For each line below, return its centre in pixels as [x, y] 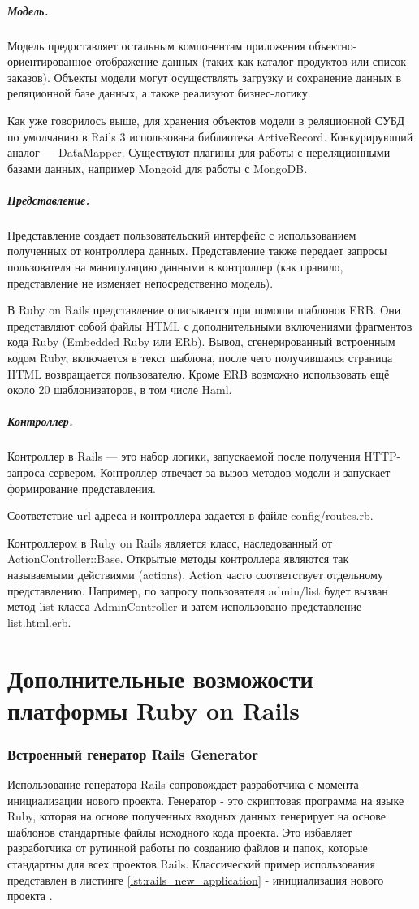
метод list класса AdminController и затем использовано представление [185, 606]
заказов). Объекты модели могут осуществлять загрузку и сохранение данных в [205, 77]
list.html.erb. [39, 622]
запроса [26, 472]
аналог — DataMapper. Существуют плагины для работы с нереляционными [199, 152]
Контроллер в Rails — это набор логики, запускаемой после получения [184, 456]
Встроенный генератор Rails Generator [133, 753]
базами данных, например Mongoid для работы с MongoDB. [158, 168]
